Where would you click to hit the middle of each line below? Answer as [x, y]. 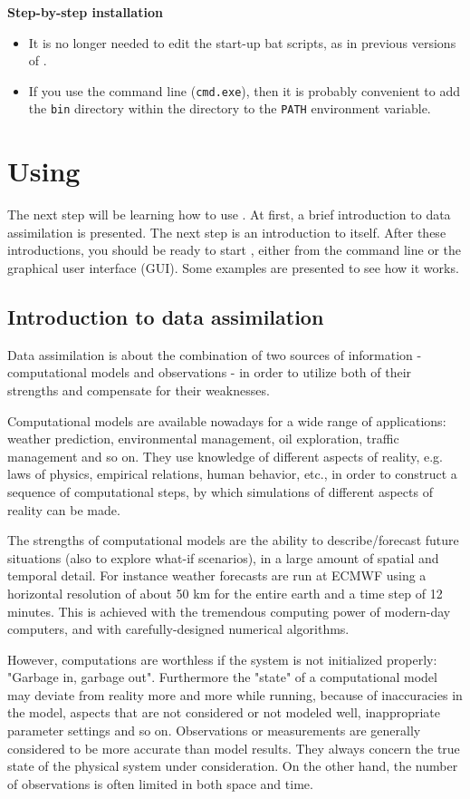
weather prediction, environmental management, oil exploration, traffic [203, 438]
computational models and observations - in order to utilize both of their [210, 372]
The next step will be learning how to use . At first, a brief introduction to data [229, 214]
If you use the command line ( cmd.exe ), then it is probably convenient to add [244, 90]
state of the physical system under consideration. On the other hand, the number [233, 766]
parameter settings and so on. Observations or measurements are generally [214, 731]
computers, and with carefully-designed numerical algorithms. [178, 629]
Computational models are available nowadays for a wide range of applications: [227, 420]
